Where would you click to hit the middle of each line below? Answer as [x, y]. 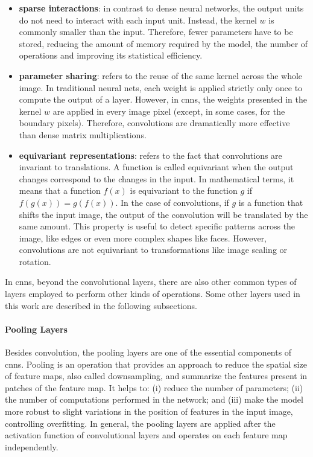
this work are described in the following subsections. [101, 305]
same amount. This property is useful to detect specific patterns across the [157, 226]
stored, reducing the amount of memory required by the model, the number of [163, 43]
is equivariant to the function [184, 190]
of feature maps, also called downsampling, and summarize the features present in [156, 376]
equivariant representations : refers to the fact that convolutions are [150, 155]
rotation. [35, 261]
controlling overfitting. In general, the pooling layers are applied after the [140, 423]
